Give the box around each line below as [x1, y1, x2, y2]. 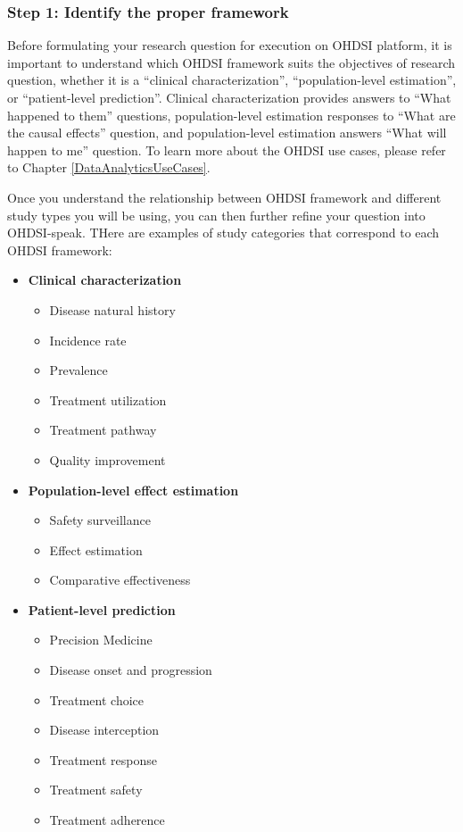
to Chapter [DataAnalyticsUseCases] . [7, 158, 211, 177]
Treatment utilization [49, 390, 167, 409]
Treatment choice [49, 690, 144, 709]
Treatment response [49, 750, 157, 769]
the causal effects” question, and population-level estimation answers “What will [7, 123, 447, 142]
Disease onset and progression [49, 661, 212, 679]
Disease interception [49, 720, 160, 739]
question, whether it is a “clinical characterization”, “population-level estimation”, [7, 71, 457, 89]
